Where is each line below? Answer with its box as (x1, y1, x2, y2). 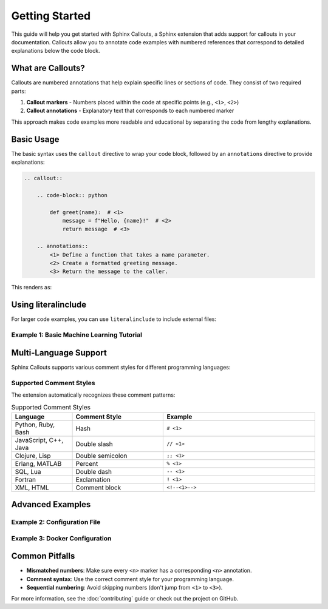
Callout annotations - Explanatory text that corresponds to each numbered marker (26, 107, 234, 115)
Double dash (75, 467, 112, 476)
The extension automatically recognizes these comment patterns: (11, 391, 176, 399)
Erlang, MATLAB (15, 459, 62, 468)
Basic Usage (11, 134, 60, 144)
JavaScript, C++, (15, 436, 64, 444)
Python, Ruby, (15, 420, 55, 429)
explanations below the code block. (11, 47, 100, 55)
